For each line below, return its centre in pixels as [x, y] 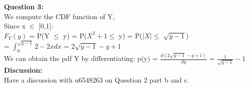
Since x [15, 26]
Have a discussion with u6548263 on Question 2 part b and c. [97, 79]
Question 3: [24, 6]
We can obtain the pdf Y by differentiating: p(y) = [81, 58]
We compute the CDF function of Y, [59, 16]
